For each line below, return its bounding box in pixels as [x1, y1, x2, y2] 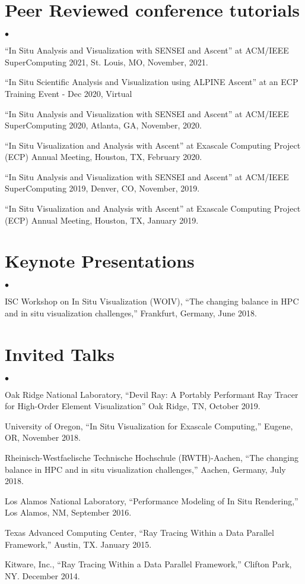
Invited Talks [5, 341, 115, 366]
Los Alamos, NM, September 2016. [5, 506, 132, 519]
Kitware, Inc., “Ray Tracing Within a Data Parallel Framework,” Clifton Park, [5, 558, 292, 570]
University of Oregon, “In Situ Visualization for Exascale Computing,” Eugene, [5, 419, 293, 432]
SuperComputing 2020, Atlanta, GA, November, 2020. [5, 119, 202, 131]
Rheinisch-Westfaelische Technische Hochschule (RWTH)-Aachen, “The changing [5, 451, 298, 464]
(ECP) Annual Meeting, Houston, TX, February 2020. [5, 150, 202, 163]
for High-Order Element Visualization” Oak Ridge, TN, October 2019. [5, 400, 260, 412]
